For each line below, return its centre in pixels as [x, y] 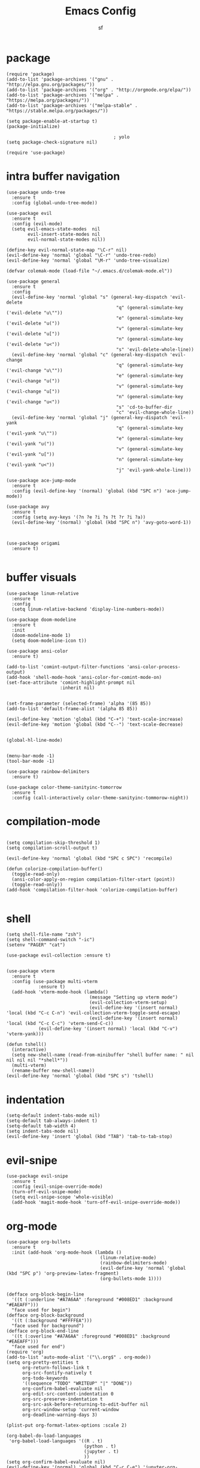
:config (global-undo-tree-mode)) [54, 203]
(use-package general [33, 281]
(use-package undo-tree [36, 192]
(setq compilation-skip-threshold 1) [53, 842]
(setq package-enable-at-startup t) [52, 121]
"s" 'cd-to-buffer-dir [144, 407]
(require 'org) [25, 1352]
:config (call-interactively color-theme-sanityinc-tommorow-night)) [100, 797]
